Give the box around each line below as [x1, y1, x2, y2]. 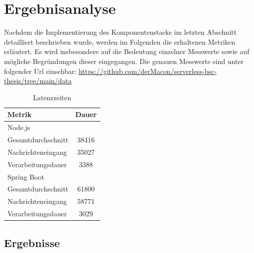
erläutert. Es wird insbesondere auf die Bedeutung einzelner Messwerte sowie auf [4, 46, 250, 57]
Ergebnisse [4, 235, 60, 250]
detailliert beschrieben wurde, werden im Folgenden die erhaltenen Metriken [4, 36, 236, 47]
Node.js [7, 122, 30, 132]
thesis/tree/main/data [4, 75, 72, 86]
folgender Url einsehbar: [4, 65, 77, 76]
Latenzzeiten [33, 92, 71, 102]
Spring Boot [7, 171, 45, 182]
